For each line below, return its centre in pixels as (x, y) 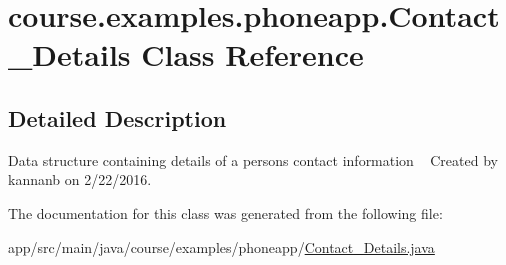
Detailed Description (117, 117)
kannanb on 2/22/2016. (80, 179)
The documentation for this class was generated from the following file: (225, 212)
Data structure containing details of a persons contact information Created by (253, 159)
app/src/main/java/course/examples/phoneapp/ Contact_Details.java (221, 246)
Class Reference (252, 54)
